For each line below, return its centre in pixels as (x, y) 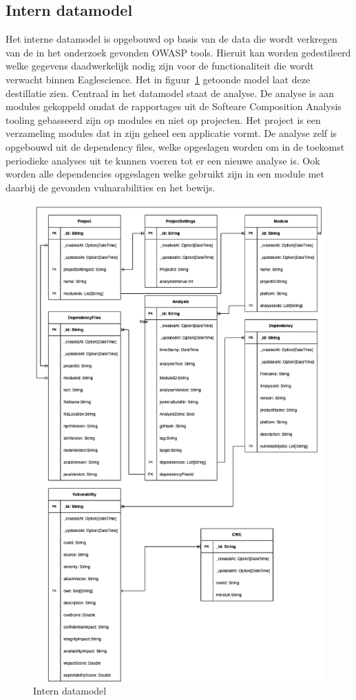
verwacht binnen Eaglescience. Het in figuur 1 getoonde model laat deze (158, 79)
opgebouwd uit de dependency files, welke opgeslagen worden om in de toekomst (175, 146)
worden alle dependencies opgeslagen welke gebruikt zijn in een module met (165, 174)
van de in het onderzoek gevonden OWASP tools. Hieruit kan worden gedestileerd (178, 52)
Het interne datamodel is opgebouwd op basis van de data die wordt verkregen (171, 39)
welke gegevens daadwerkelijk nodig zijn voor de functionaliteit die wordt (160, 66)
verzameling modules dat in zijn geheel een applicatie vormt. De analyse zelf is (171, 133)
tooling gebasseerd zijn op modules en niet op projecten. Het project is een (163, 119)
